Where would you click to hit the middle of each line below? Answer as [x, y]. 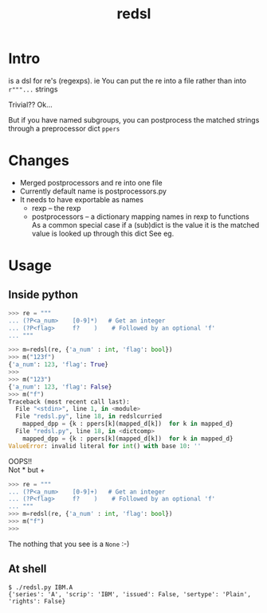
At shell [27, 569]
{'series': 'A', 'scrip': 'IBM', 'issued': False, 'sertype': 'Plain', [130, 594]
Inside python [43, 295]
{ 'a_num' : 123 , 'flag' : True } [59, 365]
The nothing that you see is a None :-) [69, 544]
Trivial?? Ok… [31, 104]
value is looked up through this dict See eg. [103, 233]
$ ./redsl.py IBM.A [41, 587]
